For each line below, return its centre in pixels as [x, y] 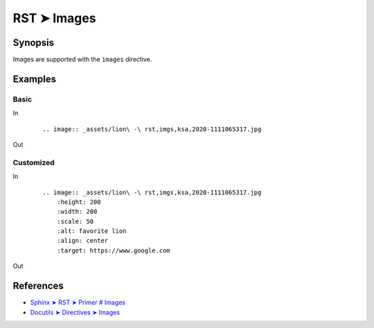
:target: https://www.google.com [114, 250]
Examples [35, 79]
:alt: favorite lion [91, 231]
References [38, 286]
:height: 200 [79, 202]
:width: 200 [77, 212]
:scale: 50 [75, 221]
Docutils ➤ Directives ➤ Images [75, 312]
